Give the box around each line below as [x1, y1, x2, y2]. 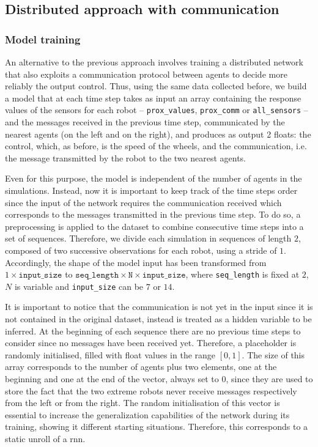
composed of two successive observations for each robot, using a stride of [5, 243, 277, 256]
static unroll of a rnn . [5, 432, 86, 445]
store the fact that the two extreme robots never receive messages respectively [5, 384, 297, 397]
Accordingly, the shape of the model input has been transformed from [5, 256, 267, 268]
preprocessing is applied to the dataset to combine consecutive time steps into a [5, 220, 304, 232]
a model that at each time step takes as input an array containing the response [5, 91, 301, 104]
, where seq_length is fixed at [185, 268, 300, 281]
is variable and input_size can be [14, 279, 144, 292]
